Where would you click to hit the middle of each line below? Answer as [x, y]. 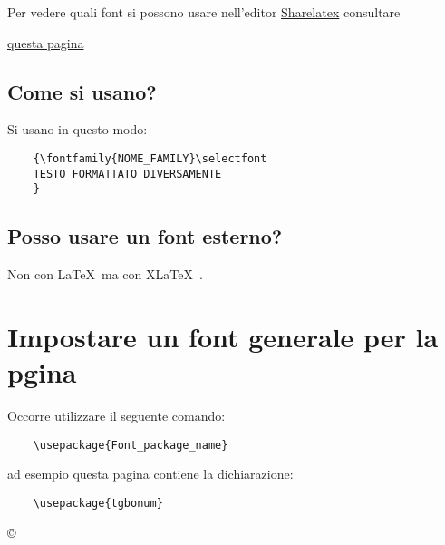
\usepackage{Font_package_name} [131, 445]
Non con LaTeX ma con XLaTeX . [105, 274]
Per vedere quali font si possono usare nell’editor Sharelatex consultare [204, 12]
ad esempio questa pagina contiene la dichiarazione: [150, 474]
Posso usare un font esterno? [145, 236]
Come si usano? [82, 91]
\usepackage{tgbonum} [98, 503]
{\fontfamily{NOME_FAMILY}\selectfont [150, 158]
